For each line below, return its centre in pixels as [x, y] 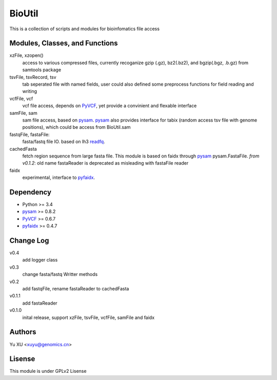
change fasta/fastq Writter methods [60, 274]
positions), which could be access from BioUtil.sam [76, 127]
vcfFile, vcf [21, 98]
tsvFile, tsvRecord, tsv [33, 77]
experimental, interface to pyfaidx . [58, 177]
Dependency [30, 192]
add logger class [40, 260]
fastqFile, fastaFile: [29, 134]
